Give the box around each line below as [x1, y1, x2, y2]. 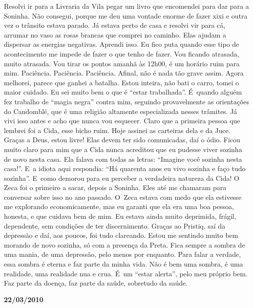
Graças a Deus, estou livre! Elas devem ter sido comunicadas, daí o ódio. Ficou [4, 135, 240, 145]
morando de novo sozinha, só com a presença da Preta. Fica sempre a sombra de [4, 239, 245, 250]
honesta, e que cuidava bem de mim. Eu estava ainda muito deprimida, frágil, [4, 211, 236, 221]
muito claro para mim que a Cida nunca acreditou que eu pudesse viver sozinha [4, 144, 242, 154]
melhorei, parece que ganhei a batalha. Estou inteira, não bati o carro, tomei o [4, 77, 239, 87]
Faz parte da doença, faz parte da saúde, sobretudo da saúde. [4, 278, 188, 288]
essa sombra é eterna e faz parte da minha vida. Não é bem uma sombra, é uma [4, 259, 243, 269]
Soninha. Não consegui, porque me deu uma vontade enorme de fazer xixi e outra [4, 10, 248, 20]
